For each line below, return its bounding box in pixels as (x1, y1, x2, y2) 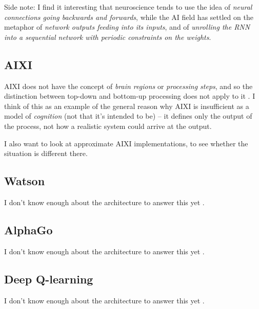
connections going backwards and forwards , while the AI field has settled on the (4, 11, 253, 22)
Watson (4, 173, 45, 189)
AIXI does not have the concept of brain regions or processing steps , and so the (4, 80, 253, 91)
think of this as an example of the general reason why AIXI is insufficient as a (4, 100, 249, 111)
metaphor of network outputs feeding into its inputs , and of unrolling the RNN (4, 21, 250, 32)
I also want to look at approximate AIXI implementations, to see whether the (4, 138, 248, 148)
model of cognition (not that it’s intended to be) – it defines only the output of (4, 111, 252, 121)
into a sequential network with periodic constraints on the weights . (4, 31, 211, 42)
